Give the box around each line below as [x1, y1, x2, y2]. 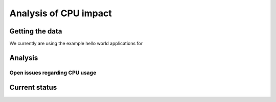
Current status [9, 83, 57, 92]
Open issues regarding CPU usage [9, 69, 97, 76]
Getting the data [9, 27, 62, 36]
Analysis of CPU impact [9, 8, 112, 19]
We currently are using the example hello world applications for [9, 41, 143, 47]
